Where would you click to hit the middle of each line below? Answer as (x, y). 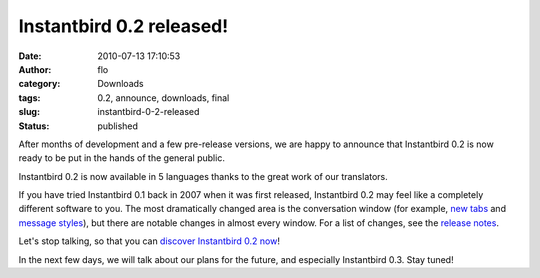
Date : (30, 56)
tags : (29, 97)
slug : (29, 112)
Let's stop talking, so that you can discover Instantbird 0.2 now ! (149, 241)
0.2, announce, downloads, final (163, 97)
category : (39, 84)
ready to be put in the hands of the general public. (121, 158)
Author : (35, 69)
